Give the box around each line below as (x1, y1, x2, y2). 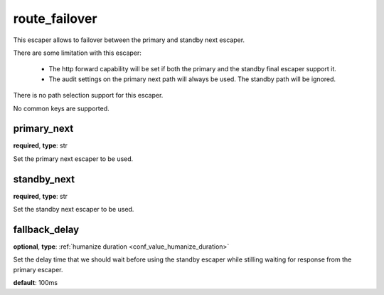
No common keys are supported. (13, 104, 110, 113)
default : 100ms (13, 279, 58, 287)
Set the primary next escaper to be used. (13, 154, 134, 163)
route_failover (13, 11, 97, 26)
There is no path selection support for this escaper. (13, 91, 164, 100)
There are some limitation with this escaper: (13, 48, 142, 57)
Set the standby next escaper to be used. (13, 205, 134, 214)
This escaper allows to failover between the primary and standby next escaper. (13, 36, 245, 44)
